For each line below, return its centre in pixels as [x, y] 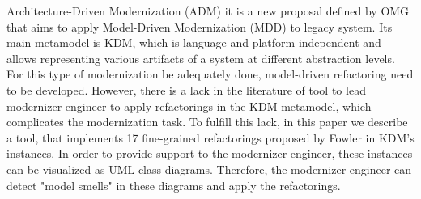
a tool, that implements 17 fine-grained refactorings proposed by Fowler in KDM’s [210, 137]
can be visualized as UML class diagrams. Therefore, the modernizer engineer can [209, 169]
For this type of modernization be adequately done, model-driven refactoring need [210, 74]
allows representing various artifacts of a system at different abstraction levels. [201, 58]
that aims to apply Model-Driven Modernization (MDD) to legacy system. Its [200, 26]
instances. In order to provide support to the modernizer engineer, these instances [210, 153]
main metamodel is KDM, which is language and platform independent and [194, 42]
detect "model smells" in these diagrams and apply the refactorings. [174, 185]
